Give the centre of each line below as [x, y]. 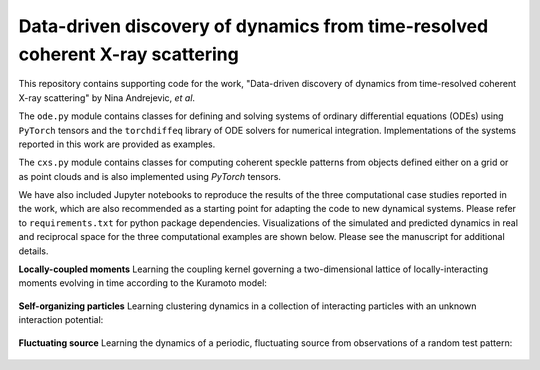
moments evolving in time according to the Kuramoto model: [142, 283]
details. [33, 251]
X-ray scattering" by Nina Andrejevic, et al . [106, 97]
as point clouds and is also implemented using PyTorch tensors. [150, 176]
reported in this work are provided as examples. [117, 144]
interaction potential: [61, 320]
